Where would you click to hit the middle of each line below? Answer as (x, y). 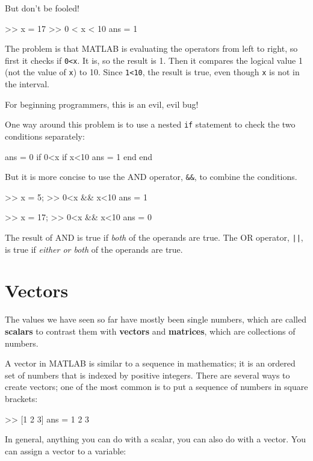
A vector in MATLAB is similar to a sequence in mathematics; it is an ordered (150, 363)
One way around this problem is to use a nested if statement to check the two (150, 124)
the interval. (27, 84)
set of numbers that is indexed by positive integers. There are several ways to (147, 375)
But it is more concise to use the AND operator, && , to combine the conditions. (151, 177)
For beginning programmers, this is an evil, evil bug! (102, 104)
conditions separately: (45, 136)
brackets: (21, 398)
